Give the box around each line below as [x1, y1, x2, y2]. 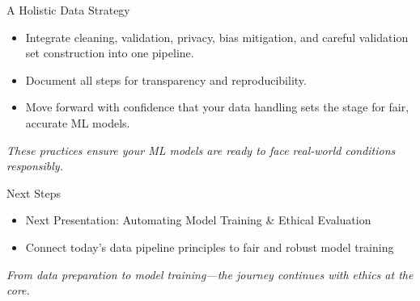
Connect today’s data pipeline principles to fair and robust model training [25, 238, 394, 255]
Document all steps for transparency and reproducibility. [25, 71, 307, 88]
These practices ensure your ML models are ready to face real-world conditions [6, 141, 396, 158]
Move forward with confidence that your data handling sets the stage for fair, [25, 98, 409, 115]
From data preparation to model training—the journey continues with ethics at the [6, 265, 414, 282]
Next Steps [6, 184, 61, 201]
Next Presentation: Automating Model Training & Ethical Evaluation [25, 211, 371, 228]
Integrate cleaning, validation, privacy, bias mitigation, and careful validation [25, 28, 409, 45]
